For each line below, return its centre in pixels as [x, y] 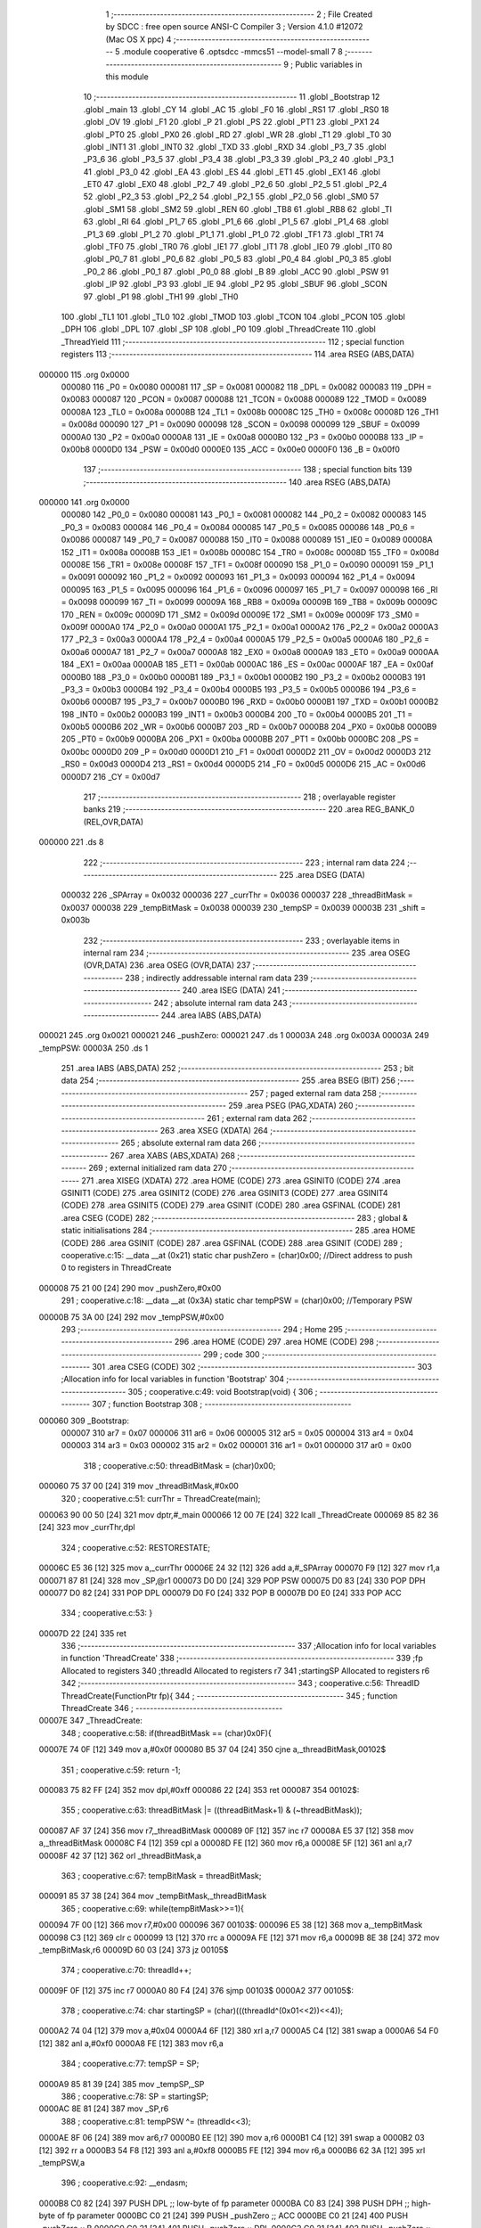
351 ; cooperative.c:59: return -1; [121, 1770]
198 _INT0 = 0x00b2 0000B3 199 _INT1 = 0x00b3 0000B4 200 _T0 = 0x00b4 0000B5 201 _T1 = [237, 714]
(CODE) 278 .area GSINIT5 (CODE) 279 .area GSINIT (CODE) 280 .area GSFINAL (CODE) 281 [231, 1205]
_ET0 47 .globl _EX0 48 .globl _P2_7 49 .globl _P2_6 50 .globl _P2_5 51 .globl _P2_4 [235, 184]
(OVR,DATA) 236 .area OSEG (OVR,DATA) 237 [167, 965]
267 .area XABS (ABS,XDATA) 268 [173, 1155]
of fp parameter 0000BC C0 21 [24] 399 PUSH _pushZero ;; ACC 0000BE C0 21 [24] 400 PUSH [232, 2216]
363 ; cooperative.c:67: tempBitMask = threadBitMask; [161, 1875]
